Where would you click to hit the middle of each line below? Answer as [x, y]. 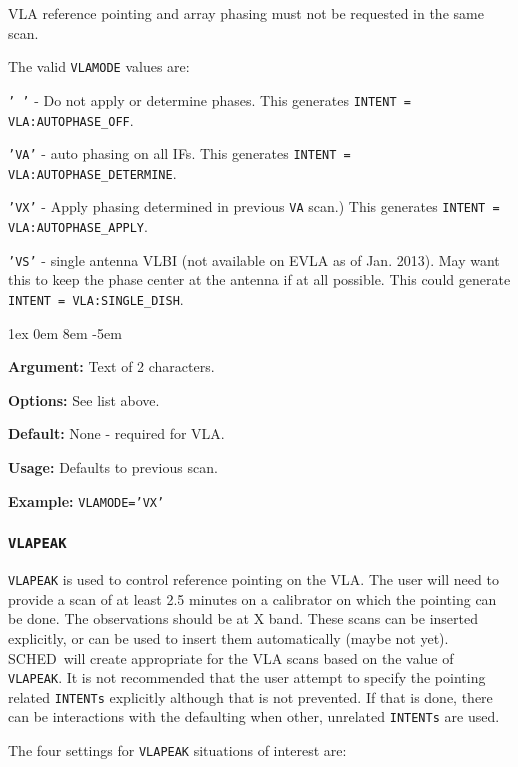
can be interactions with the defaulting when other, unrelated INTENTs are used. [254, 716]
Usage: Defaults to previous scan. [113, 467]
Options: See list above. [84, 399]
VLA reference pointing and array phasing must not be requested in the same [246, 13]
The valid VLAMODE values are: [99, 66]
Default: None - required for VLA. [116, 433]
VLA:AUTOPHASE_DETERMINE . [92, 172]
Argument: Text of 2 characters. [111, 366]
